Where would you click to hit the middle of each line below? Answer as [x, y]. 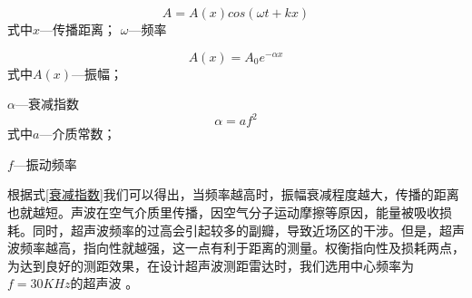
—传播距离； [79, 29]
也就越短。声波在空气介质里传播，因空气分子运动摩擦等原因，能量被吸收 [223, 212]
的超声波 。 [104, 283]
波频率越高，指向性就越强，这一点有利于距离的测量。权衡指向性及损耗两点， [236, 248]
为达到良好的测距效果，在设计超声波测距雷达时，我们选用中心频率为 [211, 265]
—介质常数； [78, 134]
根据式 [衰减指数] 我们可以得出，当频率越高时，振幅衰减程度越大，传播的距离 [233, 194]
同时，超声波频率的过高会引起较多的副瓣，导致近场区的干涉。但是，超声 [248, 230]
